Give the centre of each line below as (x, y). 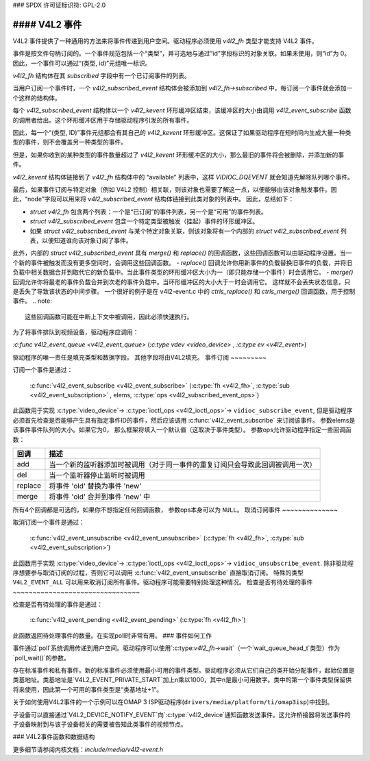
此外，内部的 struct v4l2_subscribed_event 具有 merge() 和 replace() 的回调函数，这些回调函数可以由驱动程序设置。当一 (182, 253)
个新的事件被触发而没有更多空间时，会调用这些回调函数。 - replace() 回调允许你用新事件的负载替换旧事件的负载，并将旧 (183, 262)
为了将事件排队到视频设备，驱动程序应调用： (76, 332)
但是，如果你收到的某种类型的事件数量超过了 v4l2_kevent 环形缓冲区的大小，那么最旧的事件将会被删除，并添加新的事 (178, 155)
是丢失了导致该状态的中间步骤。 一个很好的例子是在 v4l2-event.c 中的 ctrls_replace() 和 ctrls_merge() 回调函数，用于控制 (184, 291)
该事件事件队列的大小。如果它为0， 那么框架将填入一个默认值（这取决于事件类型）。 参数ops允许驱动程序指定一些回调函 (182, 430)
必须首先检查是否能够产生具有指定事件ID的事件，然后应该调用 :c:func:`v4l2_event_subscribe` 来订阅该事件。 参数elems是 (184, 420)
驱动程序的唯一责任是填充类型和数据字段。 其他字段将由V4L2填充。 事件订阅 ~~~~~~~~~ (139, 357)
